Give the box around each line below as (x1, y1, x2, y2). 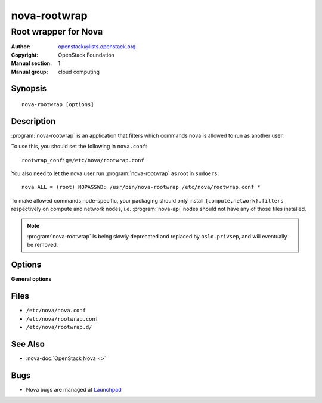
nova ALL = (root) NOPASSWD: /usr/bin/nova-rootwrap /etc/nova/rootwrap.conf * (21, 184, 261, 191)
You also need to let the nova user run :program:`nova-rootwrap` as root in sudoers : (11, 170, 219, 177)
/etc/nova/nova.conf (26, 307, 86, 314)
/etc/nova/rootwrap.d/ (26, 324, 92, 330)
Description (11, 116, 56, 126)
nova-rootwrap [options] (21, 101, 94, 107)
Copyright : (11, 51, 39, 58)
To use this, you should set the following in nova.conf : (11, 143, 147, 150)
